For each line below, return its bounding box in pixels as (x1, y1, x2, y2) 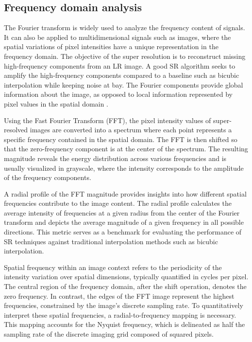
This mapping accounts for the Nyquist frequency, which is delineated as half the (4, 319, 245, 329)
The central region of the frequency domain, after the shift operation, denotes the (4, 281, 247, 291)
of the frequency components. (4, 172, 91, 182)
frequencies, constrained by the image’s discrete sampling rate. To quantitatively (4, 300, 243, 310)
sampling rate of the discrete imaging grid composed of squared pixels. (4, 329, 214, 339)
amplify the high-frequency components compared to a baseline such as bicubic (4, 70, 239, 80)
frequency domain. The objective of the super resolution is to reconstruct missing (4, 51, 246, 61)
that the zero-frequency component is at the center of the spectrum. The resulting (4, 144, 248, 154)
